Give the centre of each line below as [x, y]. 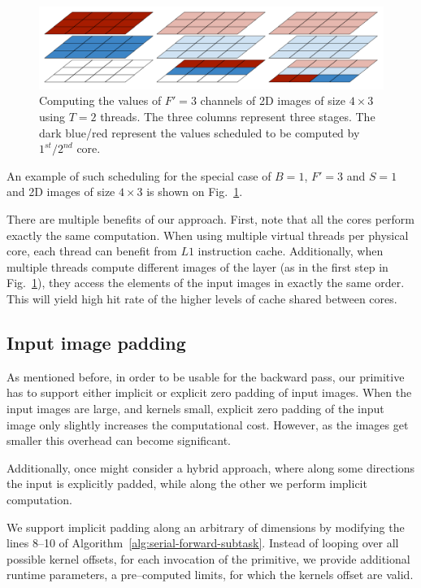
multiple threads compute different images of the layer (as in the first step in [197, 266]
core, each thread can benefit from [92, 251]
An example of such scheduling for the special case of [139, 175]
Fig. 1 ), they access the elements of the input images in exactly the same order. [206, 283]
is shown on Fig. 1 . [195, 192]
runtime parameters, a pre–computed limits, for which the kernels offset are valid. [210, 575]
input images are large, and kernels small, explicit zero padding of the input [195, 408]
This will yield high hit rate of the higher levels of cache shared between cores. [202, 298]
